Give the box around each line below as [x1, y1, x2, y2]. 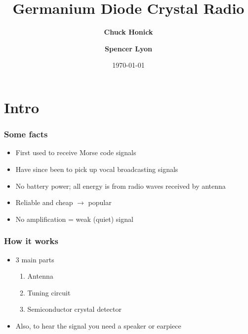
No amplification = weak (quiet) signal [15, 213, 133, 224]
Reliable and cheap [15, 197, 73, 208]
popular [88, 197, 112, 208]
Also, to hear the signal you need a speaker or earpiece [15, 320, 181, 331]
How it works [4, 235, 58, 247]
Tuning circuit [27, 287, 71, 297]
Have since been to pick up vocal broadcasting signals [15, 164, 178, 174]
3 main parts [15, 254, 54, 264]
